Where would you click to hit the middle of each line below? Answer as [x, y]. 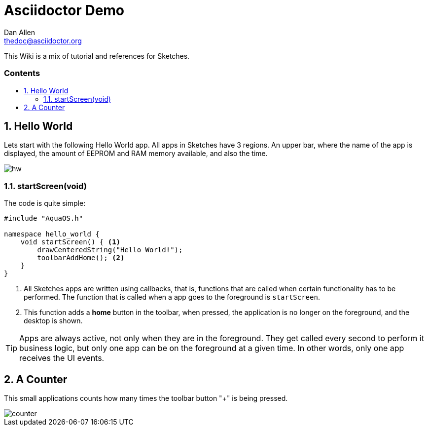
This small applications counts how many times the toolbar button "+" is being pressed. [146, 398]
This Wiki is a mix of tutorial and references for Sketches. [97, 56]
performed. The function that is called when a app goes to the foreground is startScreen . [172, 297]
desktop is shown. [53, 321]
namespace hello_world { [52, 234]
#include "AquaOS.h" [44, 218]
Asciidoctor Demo [64, 10]
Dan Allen [20, 32]
